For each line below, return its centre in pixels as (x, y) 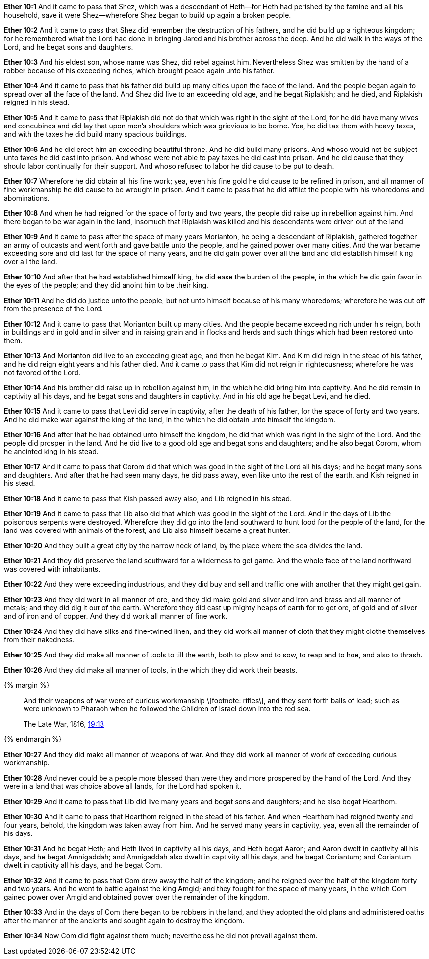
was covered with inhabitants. (52, 569)
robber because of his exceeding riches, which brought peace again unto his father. (139, 70)
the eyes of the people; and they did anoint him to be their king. (106, 285)
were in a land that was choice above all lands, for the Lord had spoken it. (123, 786)
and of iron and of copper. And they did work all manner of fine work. (116, 616)
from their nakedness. (39, 640)
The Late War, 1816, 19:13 (64, 724)
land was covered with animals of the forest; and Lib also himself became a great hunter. (147, 530)
